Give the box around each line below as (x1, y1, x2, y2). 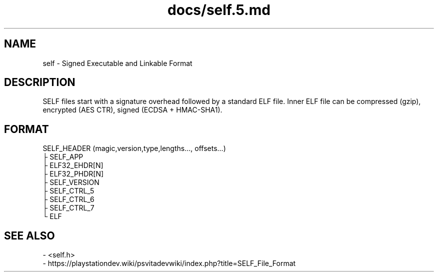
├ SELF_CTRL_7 (42, 203, 94, 212)
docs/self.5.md (167, 1, 270, 18)
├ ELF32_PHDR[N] (42, 169, 104, 178)
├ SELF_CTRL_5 (42, 186, 94, 195)
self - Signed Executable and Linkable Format (42, 58, 192, 67)
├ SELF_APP (42, 152, 83, 161)
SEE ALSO (4, 229, 55, 242)
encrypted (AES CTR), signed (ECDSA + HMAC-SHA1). (42, 105, 222, 114)
